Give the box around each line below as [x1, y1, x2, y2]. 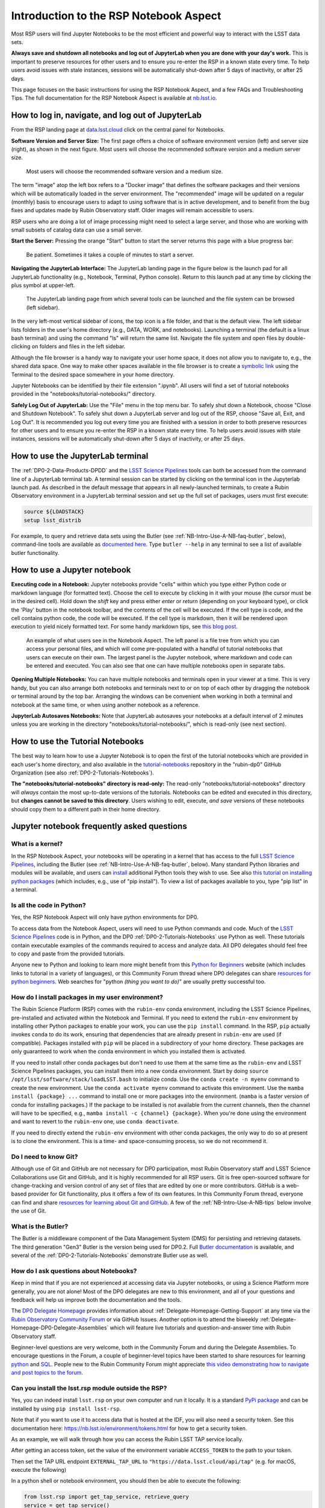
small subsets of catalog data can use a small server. [11, 226, 143, 233]
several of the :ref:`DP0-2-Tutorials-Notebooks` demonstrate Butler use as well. [11, 1252, 209, 1259]
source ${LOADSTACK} [23, 508, 84, 515]
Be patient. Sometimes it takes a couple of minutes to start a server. [26, 251, 194, 258]
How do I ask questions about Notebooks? [11, 1267, 137, 1275]
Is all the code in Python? [11, 901, 87, 910]
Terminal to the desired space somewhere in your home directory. [11, 371, 175, 378]
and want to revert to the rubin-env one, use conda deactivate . [11, 1118, 179, 1125]
